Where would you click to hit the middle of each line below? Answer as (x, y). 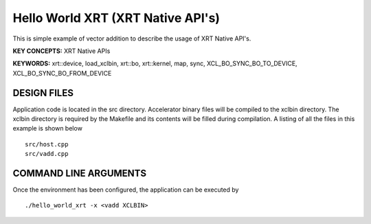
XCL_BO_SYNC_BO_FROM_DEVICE (62, 73)
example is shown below (47, 128)
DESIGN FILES (43, 93)
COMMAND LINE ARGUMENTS (80, 173)
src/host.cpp (47, 144)
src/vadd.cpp (47, 154)
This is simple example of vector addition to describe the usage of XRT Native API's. (132, 38)
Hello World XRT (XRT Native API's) (116, 18)
